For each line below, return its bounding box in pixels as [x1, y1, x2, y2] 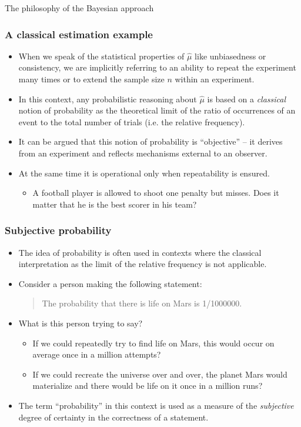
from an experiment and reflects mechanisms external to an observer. [18, 146, 267, 159]
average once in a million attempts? [32, 348, 161, 361]
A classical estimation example [5, 26, 153, 41]
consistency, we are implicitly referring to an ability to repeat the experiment [18, 61, 296, 74]
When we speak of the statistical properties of [18, 49, 185, 62]
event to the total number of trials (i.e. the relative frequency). [18, 115, 245, 128]
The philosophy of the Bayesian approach [5, 2, 154, 14]
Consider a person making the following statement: [18, 277, 202, 289]
